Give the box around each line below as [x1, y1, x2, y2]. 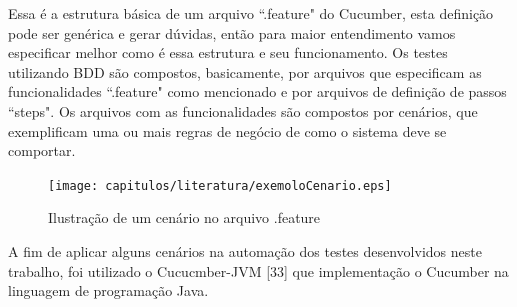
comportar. [8, 140, 76, 161]
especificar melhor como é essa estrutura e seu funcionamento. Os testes [8, 42, 448, 63]
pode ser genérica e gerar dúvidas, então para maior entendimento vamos [8, 22, 456, 43]
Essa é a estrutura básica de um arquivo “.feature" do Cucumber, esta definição [8, 3, 494, 23]
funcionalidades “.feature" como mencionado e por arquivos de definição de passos [8, 81, 507, 102]
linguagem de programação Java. [8, 280, 209, 301]
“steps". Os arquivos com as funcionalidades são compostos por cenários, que [8, 100, 478, 121]
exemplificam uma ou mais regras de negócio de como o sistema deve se [8, 120, 447, 141]
